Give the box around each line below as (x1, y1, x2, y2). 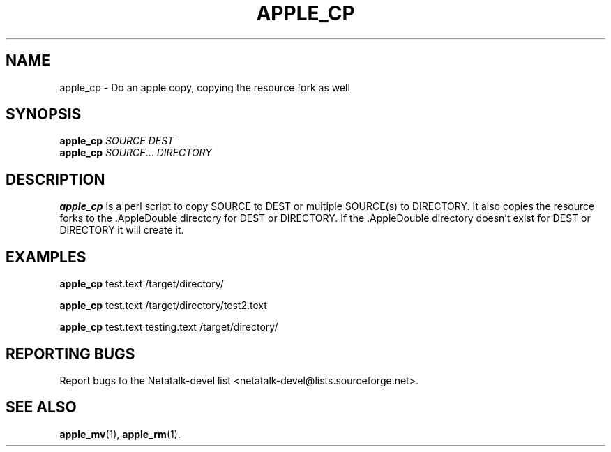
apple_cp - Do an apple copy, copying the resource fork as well (59, 81, 350, 93)
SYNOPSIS (6, 105, 82, 123)
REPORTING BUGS (6, 345, 135, 363)
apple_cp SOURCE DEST (59, 135, 174, 147)
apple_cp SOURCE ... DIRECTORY (59, 146, 212, 159)
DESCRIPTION (6, 170, 105, 188)
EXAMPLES (6, 248, 86, 266)
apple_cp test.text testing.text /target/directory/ (59, 321, 278, 333)
